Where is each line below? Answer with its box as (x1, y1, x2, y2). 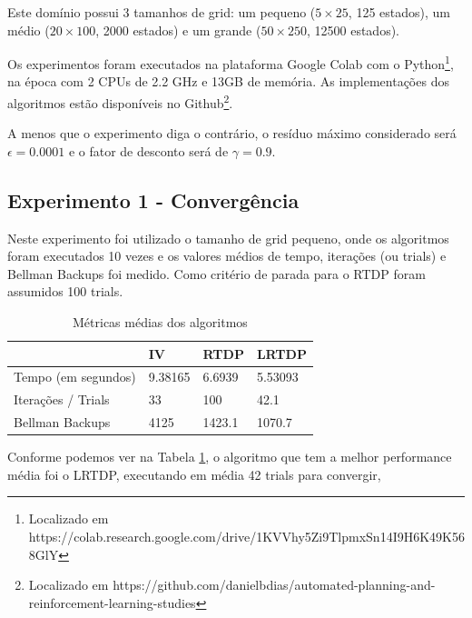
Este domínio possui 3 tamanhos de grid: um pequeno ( (7, 3, 316, 21)
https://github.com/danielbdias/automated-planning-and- (113, 575, 436, 594)
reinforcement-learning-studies (28, 593, 196, 612)
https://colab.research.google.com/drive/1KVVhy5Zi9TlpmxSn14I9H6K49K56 (28, 527, 465, 546)
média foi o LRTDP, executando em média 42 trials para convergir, (7, 464, 381, 483)
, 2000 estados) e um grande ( (95, 20, 261, 39)
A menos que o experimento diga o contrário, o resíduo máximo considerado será (7, 124, 457, 143)
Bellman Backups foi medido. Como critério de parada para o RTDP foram (7, 264, 426, 283)
